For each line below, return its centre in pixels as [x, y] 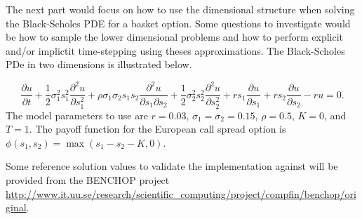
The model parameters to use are [77, 115]
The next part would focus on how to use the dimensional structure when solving [180, 9]
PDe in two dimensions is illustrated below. [99, 64]
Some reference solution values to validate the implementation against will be [172, 166]
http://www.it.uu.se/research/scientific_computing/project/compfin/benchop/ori [181, 193]
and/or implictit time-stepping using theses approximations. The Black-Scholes [175, 50]
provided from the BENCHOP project [88, 179]
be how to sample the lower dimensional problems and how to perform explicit [175, 37]
